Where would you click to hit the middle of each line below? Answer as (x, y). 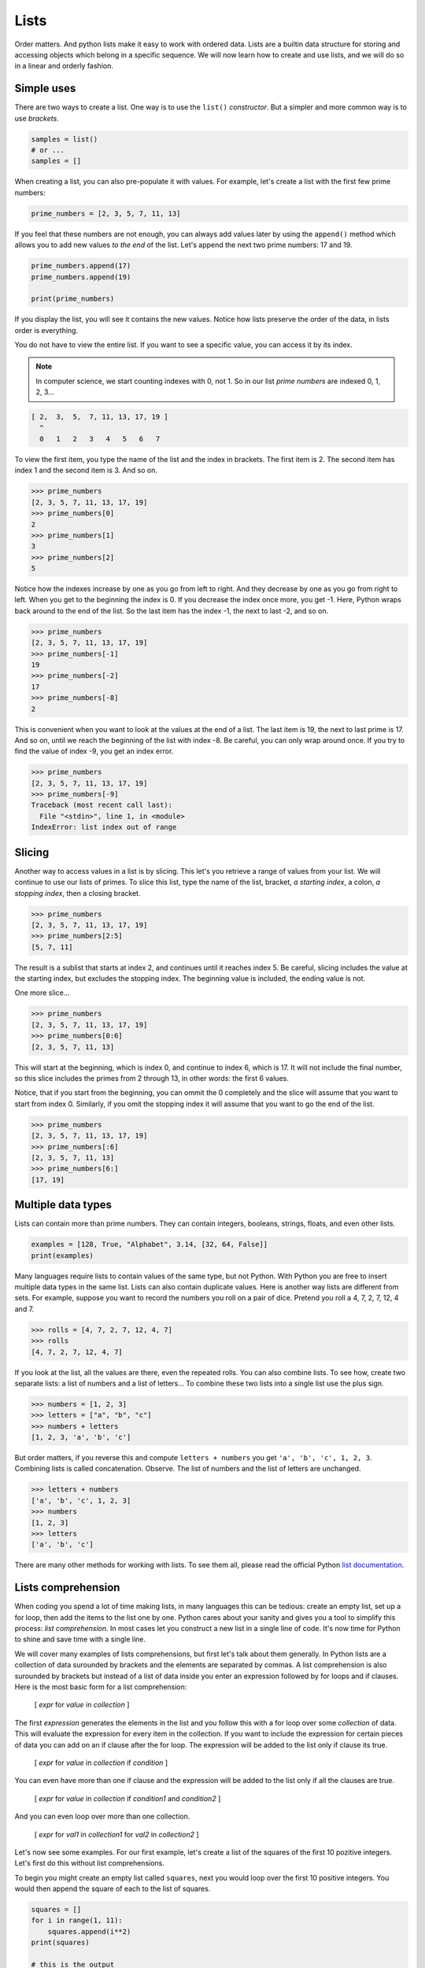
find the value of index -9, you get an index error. (94, 751)
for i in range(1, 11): (77, 1920)
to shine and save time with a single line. (80, 1639)
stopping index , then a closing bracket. (78, 893)
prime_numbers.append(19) (81, 277)
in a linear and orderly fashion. (64, 66)
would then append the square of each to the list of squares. (113, 1888)
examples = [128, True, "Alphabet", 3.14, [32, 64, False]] (150, 1245)
